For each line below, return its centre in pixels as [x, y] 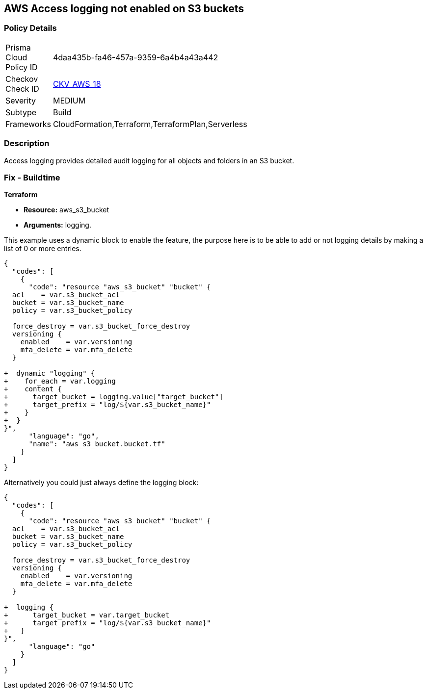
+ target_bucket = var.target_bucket [87, 615]
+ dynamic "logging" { [50, 373]
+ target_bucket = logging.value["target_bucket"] [114, 397]
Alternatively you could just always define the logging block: [101, 483]
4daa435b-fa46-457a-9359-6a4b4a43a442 [135, 57]
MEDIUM [69, 100]
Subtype [21, 112]
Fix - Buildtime [32, 177]
